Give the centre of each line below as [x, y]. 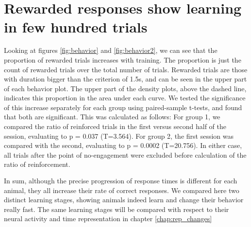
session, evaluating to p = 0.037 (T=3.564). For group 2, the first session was [119, 136]
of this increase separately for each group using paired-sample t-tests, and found [123, 107]
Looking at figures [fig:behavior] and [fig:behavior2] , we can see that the [111, 50]
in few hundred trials [76, 27]
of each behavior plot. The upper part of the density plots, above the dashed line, [125, 88]
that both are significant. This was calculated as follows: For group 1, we [112, 117]
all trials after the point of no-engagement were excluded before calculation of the [125, 154]
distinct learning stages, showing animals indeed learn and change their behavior [124, 200]
